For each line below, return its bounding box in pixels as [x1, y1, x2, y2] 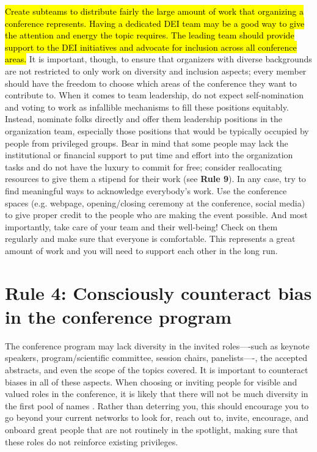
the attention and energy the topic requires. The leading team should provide [5, 29, 294, 42]
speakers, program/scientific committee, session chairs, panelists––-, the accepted [5, 351, 308, 364]
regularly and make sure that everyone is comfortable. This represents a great [5, 232, 296, 245]
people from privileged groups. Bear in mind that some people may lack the [5, 136, 288, 149]
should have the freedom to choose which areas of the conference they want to [5, 76, 297, 89]
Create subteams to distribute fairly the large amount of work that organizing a [5, 5, 304, 17]
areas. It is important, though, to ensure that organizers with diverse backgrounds [5, 53, 312, 65]
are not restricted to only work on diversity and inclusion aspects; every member [5, 64, 307, 77]
